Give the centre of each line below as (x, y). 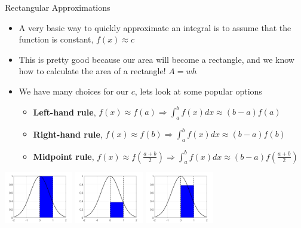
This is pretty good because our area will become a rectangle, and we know (156, 59)
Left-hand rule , (64, 112)
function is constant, (56, 39)
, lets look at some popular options (198, 91)
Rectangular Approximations (58, 7)
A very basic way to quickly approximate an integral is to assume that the (155, 27)
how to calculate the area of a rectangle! (92, 71)
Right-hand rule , (68, 134)
